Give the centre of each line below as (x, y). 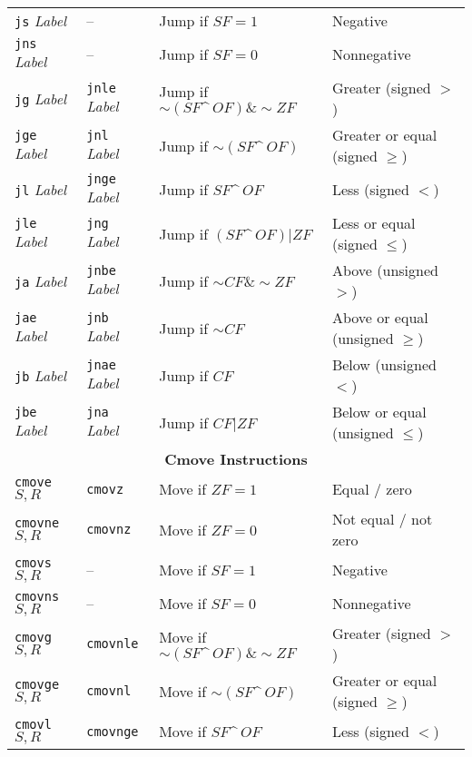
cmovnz (109, 529)
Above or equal (380, 317)
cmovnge (113, 731)
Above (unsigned (385, 270)
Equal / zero (372, 489)
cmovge (37, 684)
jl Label (41, 189)
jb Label (41, 375)
